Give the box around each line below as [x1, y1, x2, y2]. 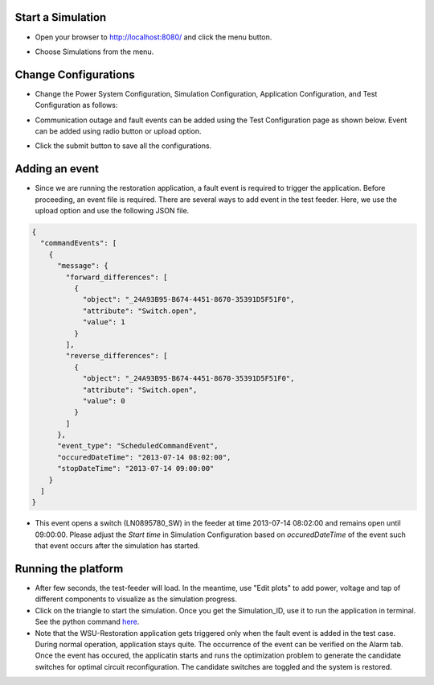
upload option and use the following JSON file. [35, 206, 190, 216]
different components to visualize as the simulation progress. [35, 594, 237, 604]
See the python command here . [35, 617, 140, 627]
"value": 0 [82, 396, 126, 406]
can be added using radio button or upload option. [35, 126, 202, 136]
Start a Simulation [14, 10, 107, 24]
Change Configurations [14, 68, 136, 81]
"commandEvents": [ [40, 238, 117, 248]
